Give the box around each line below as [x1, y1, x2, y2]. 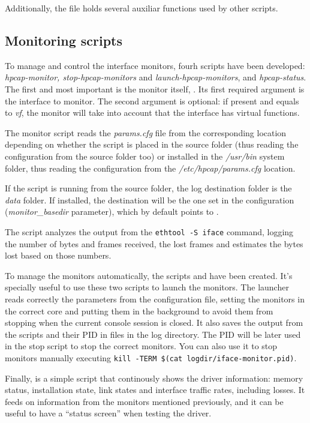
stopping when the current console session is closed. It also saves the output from [5, 316, 303, 329]
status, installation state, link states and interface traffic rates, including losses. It [5, 383, 305, 396]
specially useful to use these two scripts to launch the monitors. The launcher [5, 281, 289, 293]
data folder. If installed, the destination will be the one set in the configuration [5, 193, 294, 206]
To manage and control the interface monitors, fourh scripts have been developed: [5, 59, 305, 71]
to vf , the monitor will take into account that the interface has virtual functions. [5, 106, 300, 119]
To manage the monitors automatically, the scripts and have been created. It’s [5, 269, 293, 281]
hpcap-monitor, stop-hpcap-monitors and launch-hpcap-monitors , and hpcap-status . [5, 71, 306, 83]
